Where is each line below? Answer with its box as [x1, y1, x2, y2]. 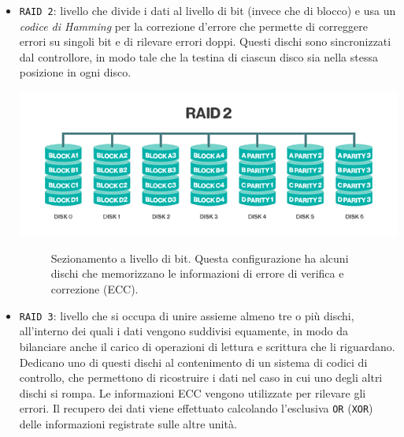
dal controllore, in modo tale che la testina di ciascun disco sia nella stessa [19, 48, 378, 65]
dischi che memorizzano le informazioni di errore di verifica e [50, 265, 344, 282]
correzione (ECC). [50, 281, 139, 297]
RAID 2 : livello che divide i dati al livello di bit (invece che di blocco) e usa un [19, 2, 396, 18]
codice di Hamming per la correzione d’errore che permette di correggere [19, 17, 368, 34]
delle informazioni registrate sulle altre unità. [19, 415, 237, 431]
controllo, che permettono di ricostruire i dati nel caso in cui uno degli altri [19, 369, 383, 386]
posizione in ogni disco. [19, 64, 132, 80]
